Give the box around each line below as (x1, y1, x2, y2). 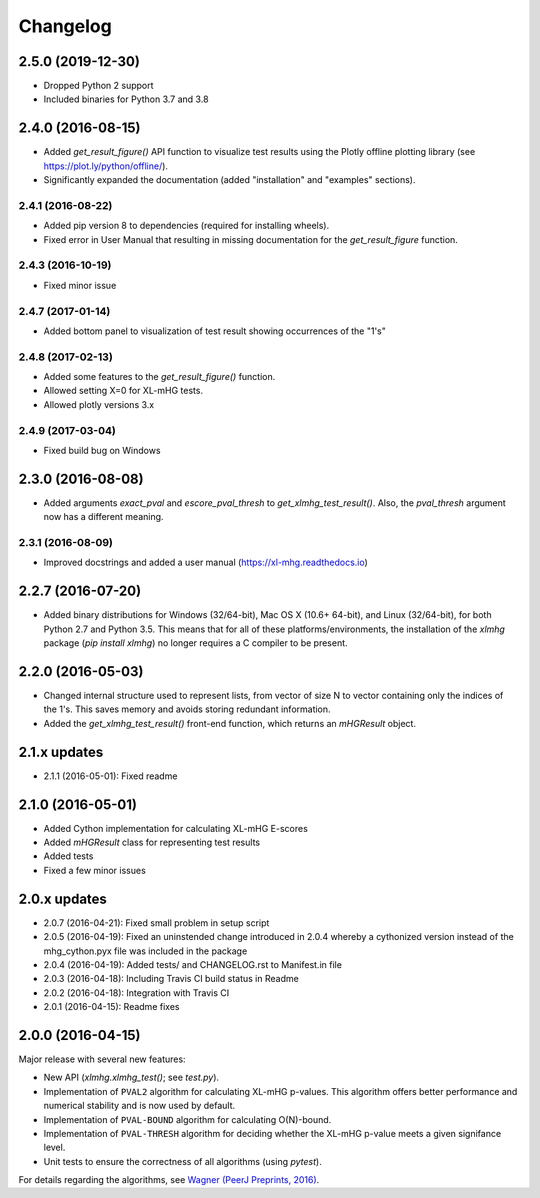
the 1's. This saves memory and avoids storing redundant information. (43, 703, 331, 715)
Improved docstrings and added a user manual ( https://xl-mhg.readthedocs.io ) (43, 556, 369, 569)
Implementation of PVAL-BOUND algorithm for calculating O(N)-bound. (43, 1113, 332, 1125)
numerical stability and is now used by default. (43, 1100, 236, 1112)
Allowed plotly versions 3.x (43, 398, 155, 410)
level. (43, 1141, 66, 1154)
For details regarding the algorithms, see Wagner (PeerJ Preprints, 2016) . (18, 1174, 320, 1186)
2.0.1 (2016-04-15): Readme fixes (43, 1001, 180, 1013)
